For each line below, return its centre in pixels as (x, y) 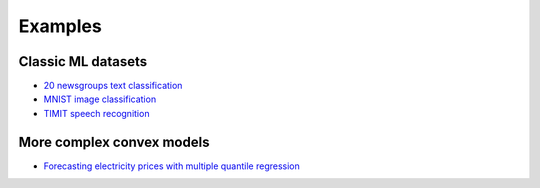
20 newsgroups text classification (113, 86)
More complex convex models (114, 141)
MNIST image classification (100, 99)
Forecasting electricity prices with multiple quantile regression (171, 166)
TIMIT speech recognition (96, 113)
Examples (60, 26)
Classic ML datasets (83, 61)
